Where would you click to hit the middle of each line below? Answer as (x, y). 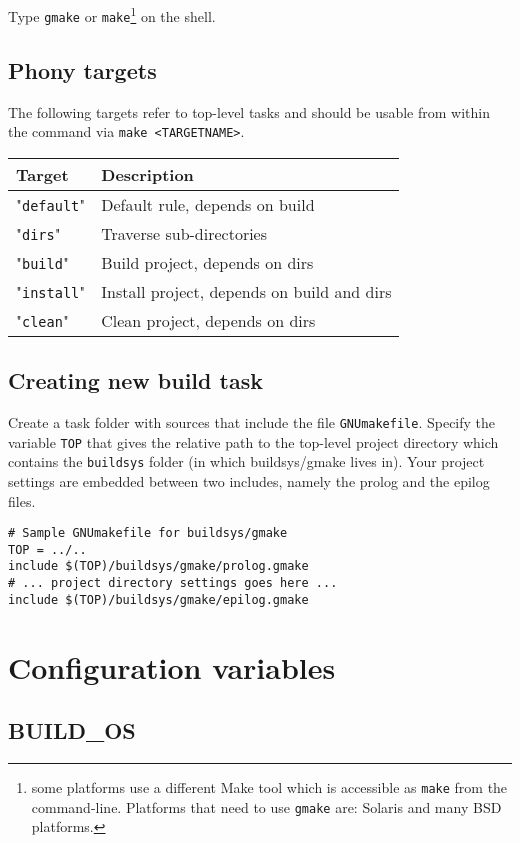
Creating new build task (135, 380)
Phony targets (82, 69)
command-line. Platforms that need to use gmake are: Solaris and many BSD (266, 806)
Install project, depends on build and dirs (246, 291)
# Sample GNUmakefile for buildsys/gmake (148, 533)
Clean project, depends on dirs (208, 320)
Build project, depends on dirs (207, 262)
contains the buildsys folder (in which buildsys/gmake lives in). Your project (246, 461)
